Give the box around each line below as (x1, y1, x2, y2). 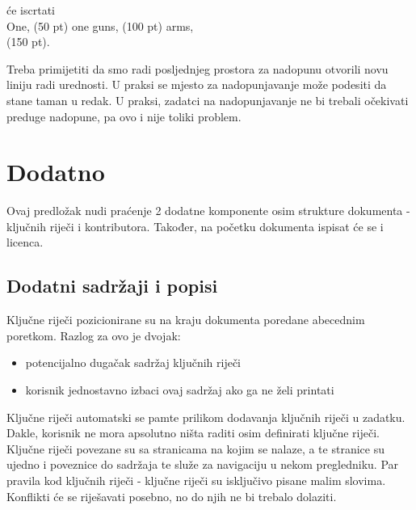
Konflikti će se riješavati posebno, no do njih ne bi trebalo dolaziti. (6, 487, 337, 504)
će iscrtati (6, 2, 55, 18)
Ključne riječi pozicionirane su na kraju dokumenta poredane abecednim (6, 311, 365, 328)
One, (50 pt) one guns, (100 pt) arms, (6, 17, 194, 34)
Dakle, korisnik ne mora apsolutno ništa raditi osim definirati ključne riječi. (6, 424, 380, 441)
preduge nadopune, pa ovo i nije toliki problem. (6, 107, 242, 124)
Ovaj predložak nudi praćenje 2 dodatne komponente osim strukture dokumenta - (6, 202, 410, 219)
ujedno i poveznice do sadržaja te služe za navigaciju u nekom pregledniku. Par (6, 456, 399, 473)
